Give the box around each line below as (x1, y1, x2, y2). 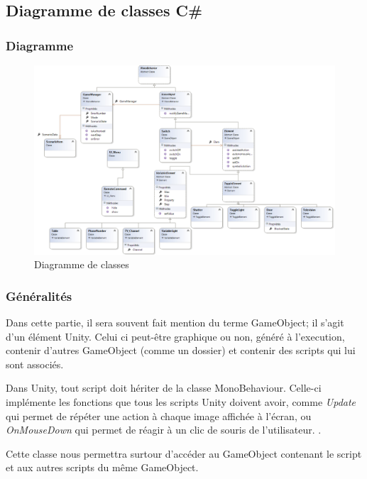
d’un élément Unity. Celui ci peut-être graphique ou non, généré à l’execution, (6, 329, 345, 343)
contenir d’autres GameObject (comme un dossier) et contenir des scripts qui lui (6, 343, 356, 358)
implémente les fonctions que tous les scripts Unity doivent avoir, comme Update (6, 395, 356, 409)
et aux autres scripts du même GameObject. (6, 460, 199, 475)
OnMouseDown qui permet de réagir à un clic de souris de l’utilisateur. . (6, 422, 322, 437)
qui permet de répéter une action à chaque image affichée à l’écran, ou (6, 408, 312, 423)
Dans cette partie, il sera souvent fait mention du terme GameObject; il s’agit (6, 315, 344, 330)
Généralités (6, 287, 72, 304)
